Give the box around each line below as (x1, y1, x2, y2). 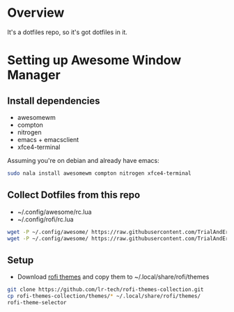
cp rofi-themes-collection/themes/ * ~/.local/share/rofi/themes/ (7, 292, 201, 300)
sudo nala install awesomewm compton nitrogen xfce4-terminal (7, 169, 192, 177)
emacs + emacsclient (17, 135, 79, 143)
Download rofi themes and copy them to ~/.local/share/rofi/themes (17, 273, 210, 281)
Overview (7, 5, 65, 21)
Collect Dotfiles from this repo (7, 189, 141, 201)
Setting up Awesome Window (7, 52, 182, 68)
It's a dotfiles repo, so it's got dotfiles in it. (7, 28, 127, 36)
